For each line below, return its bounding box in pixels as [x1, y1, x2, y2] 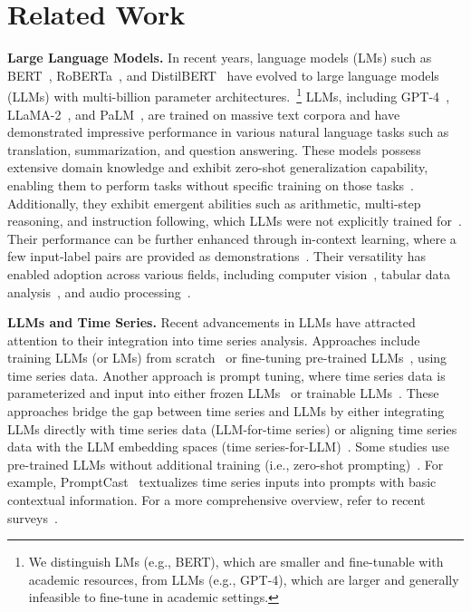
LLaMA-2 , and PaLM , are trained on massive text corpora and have [7, 104, 400, 123]
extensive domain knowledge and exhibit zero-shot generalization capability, [7, 158, 428, 177]
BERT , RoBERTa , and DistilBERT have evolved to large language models [7, 65, 439, 84]
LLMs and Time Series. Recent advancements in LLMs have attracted [7, 313, 416, 332]
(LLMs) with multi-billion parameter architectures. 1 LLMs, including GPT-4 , [7, 84, 450, 105]
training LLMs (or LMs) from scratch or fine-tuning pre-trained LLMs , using [7, 348, 447, 367]
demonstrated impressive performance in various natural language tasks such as [7, 122, 449, 141]
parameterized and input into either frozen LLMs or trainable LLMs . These [7, 384, 439, 403]
